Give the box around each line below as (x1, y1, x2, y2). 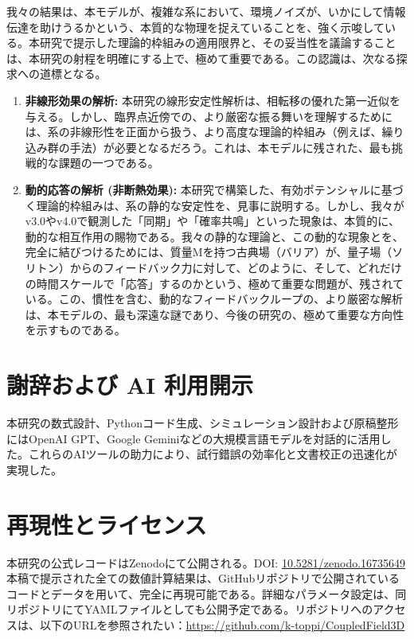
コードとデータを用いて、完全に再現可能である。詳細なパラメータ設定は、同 (6, 585, 407, 602)
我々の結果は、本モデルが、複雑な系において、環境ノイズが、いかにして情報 (6, 3, 406, 19)
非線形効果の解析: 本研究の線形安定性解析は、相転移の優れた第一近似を (25, 92, 400, 108)
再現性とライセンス (6, 508, 207, 540)
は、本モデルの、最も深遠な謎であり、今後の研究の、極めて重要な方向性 (25, 306, 404, 322)
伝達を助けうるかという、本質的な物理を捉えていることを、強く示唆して (6, 18, 385, 35)
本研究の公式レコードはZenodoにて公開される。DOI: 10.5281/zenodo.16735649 (6, 554, 406, 571)
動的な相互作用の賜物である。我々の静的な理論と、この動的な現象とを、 (25, 228, 404, 244)
